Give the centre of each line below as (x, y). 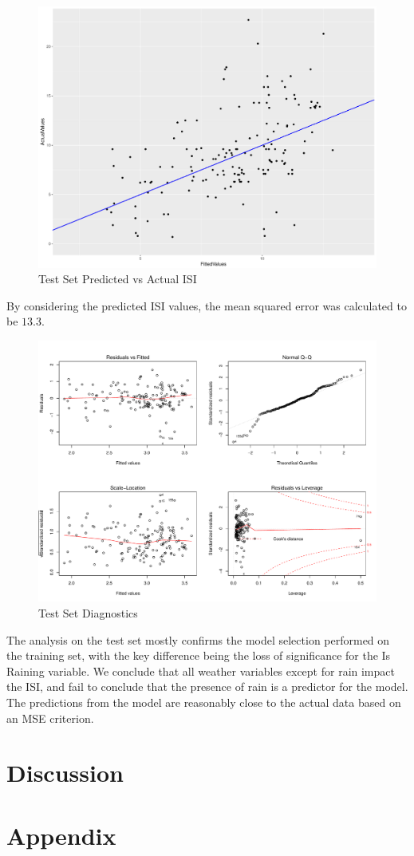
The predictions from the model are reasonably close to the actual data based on (204, 702)
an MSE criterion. (50, 718)
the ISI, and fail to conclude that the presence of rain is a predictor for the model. (207, 686)
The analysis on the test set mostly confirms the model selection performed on (198, 639)
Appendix (61, 835)
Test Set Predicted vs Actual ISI (118, 279)
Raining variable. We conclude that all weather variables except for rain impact (201, 671)
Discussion (65, 773)
